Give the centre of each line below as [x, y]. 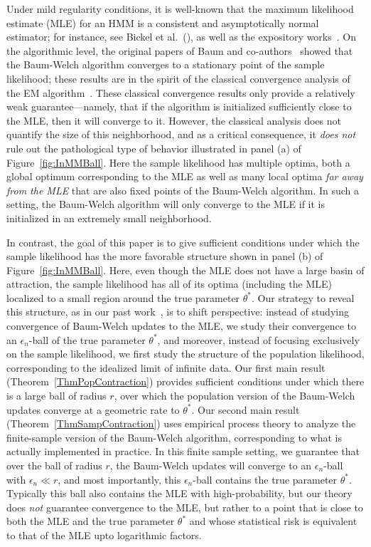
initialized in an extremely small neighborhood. [109, 218]
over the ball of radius [54, 465]
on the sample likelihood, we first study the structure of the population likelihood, [185, 354]
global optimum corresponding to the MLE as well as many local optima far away [185, 176]
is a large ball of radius [57, 396]
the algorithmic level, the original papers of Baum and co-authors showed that [180, 50]
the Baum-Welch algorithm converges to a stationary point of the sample [166, 64]
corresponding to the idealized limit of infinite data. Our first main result [166, 367]
